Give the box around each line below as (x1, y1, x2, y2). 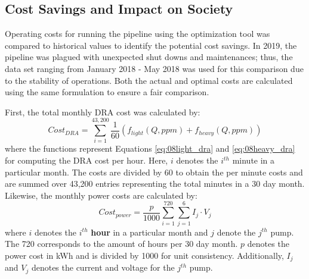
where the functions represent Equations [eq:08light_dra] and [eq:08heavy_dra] (5, 142, 295, 155)
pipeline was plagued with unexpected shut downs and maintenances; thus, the (5, 51, 293, 63)
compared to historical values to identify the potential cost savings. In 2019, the (5, 39, 297, 51)
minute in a (232, 154, 275, 167)
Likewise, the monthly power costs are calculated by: (5, 189, 197, 201)
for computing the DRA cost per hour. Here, (5, 154, 168, 167)
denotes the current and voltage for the (31, 261, 175, 274)
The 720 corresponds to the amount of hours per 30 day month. (5, 237, 238, 250)
